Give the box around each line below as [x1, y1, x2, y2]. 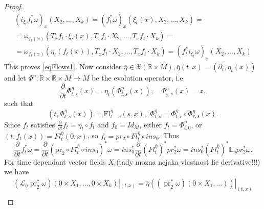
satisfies [31, 119, 55, 129]
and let [4, 72, 26, 83]
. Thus [159, 130, 179, 141]
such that [4, 97, 34, 108]
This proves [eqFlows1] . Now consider [4, 61, 122, 72]
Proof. [4, 1, 23, 11]
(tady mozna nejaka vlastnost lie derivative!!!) [116, 156, 260, 167]
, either [139, 119, 162, 129]
